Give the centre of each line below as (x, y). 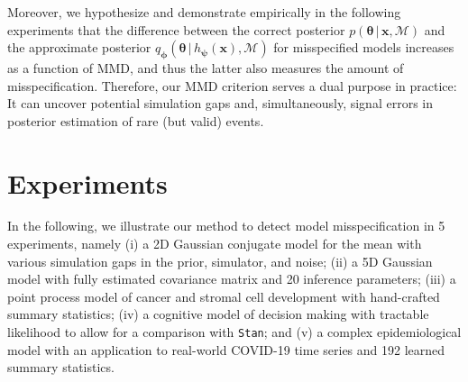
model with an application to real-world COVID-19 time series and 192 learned (226, 349)
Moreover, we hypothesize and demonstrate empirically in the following (204, 12)
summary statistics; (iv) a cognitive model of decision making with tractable (218, 314)
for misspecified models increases (364, 47)
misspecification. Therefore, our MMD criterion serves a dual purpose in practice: (232, 85)
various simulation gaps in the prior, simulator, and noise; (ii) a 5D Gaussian (220, 261)
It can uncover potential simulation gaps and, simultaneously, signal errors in (220, 103)
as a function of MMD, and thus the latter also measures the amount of (206, 67)
